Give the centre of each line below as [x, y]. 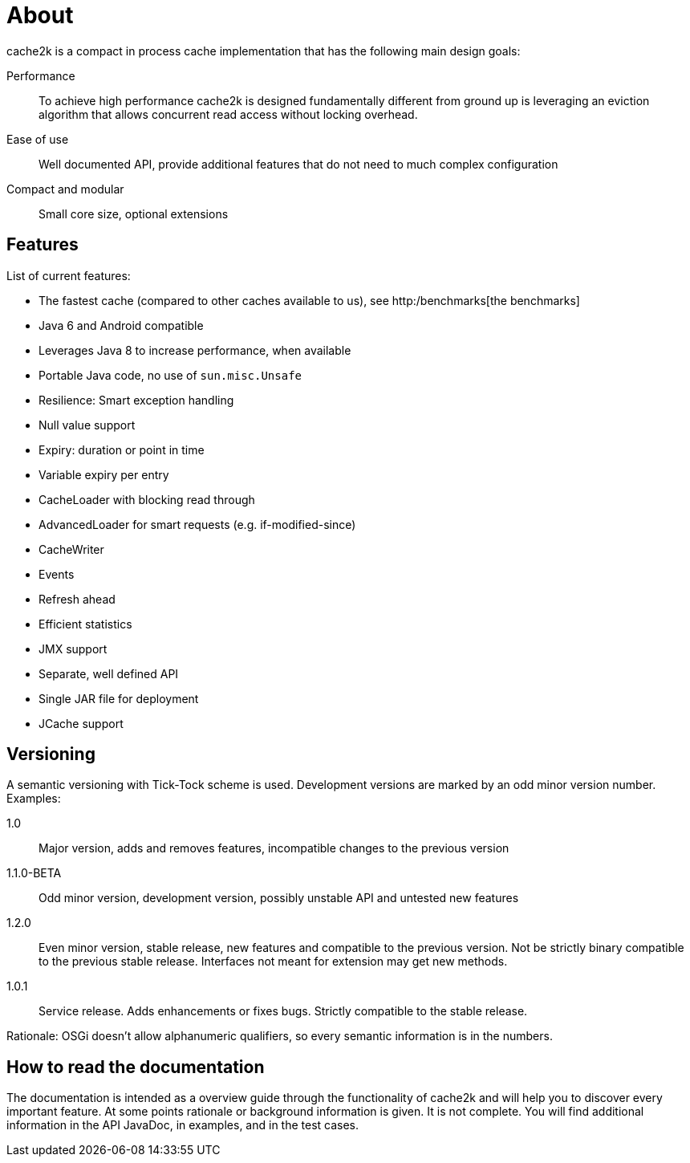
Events [57, 574]
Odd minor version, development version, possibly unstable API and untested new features [279, 898]
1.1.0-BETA [34, 873]
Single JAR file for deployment [119, 698]
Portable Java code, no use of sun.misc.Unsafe [170, 375]
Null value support [87, 425]
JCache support [81, 723]
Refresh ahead [77, 599]
